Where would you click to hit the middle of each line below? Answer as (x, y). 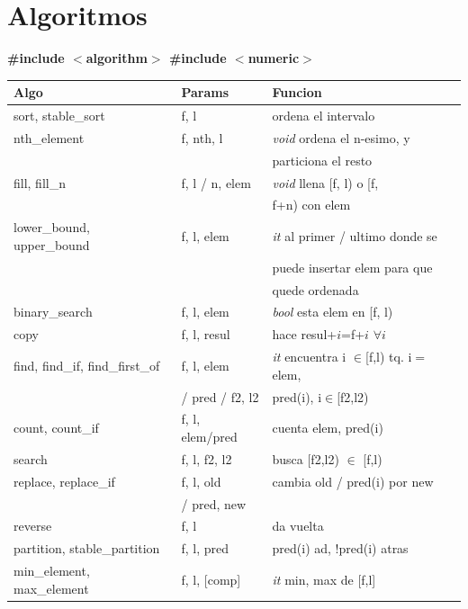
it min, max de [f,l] (324, 579)
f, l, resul (206, 334)
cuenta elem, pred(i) (328, 428)
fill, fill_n (40, 182)
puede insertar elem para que (352, 267)
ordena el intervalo (324, 116)
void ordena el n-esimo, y (341, 137)
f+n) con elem (311, 205)
